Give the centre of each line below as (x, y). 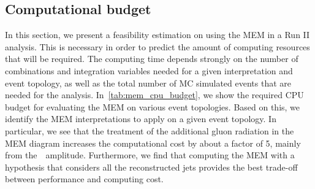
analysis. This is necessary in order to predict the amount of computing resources (157, 46)
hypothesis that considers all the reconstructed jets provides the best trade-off (151, 167)
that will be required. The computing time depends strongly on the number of (152, 59)
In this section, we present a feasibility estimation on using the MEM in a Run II (157, 35)
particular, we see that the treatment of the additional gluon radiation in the (150, 130)
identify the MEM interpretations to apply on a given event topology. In (141, 119)
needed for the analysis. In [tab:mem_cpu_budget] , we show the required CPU (154, 95)
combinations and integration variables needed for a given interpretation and (149, 70)
